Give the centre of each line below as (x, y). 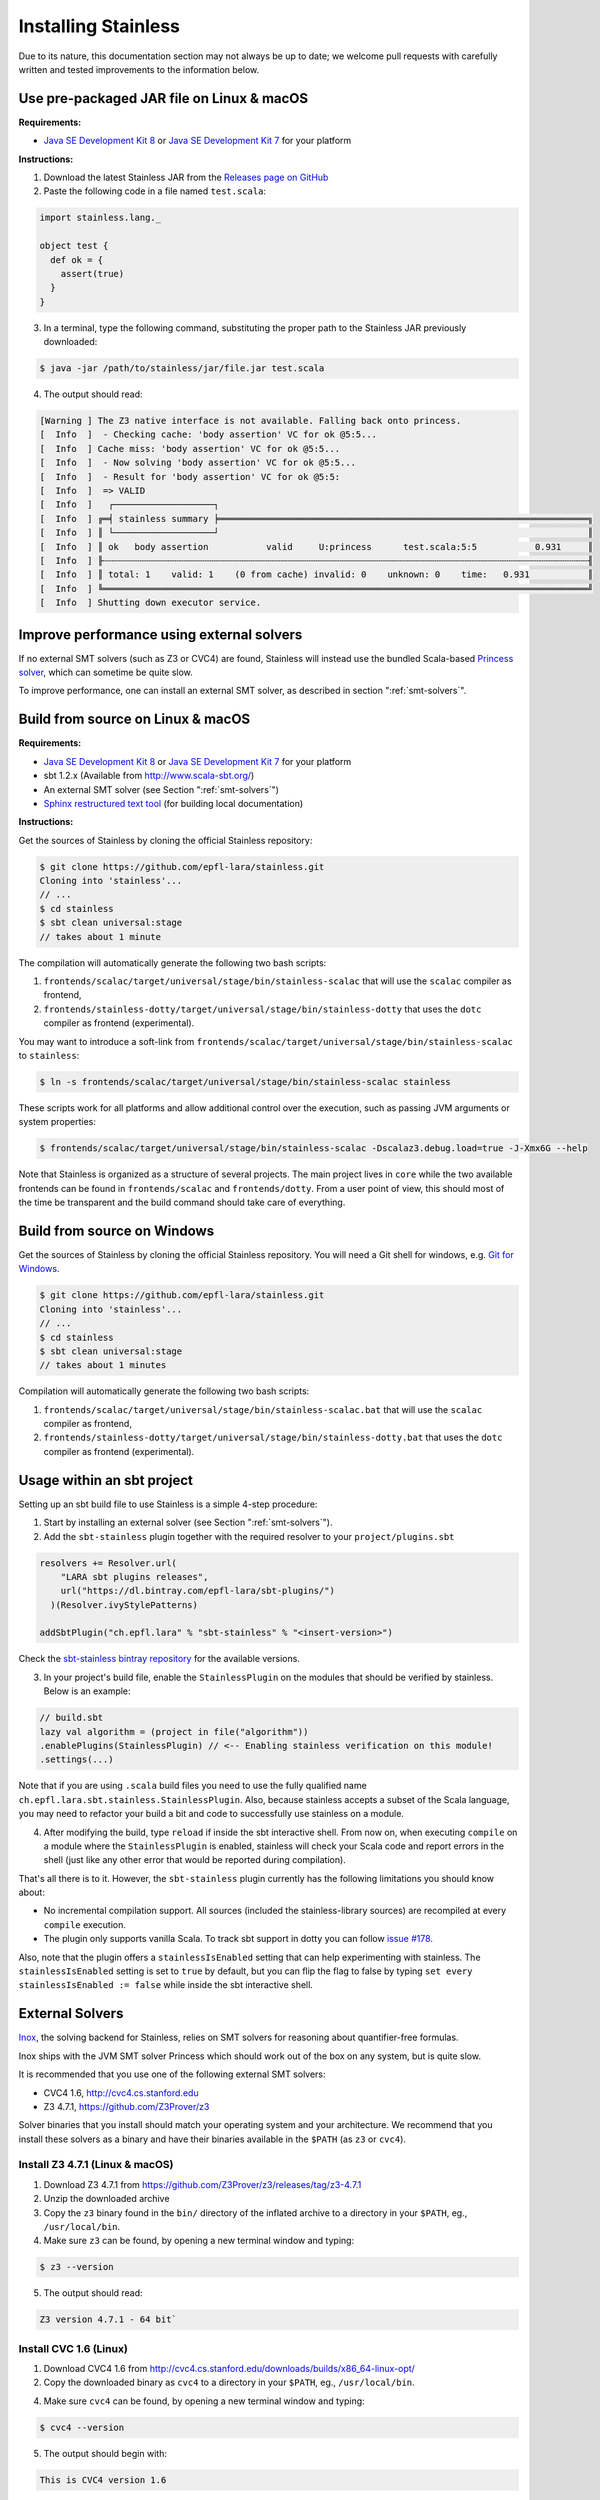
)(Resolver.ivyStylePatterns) (124, 1604)
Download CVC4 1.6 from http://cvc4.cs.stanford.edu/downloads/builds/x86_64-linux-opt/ (229, 2369)
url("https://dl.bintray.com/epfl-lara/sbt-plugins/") (197, 1591)
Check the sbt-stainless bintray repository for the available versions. (159, 1659)
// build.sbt (71, 1718)
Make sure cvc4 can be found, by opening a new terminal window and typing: (204, 2401)
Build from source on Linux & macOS (134, 719)
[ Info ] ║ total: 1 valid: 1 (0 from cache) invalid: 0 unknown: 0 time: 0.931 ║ (316, 574)
